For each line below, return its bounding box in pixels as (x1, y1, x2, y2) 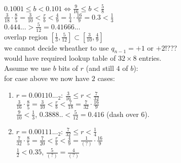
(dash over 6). (106, 108, 150, 119)
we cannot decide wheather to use (4, 42, 109, 53)
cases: (97, 72, 115, 83)
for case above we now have (4, 72, 90, 83)
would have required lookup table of (4, 53, 116, 63)
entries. (139, 53, 162, 63)
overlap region (4, 31, 48, 42)
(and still (86, 62, 114, 73)
